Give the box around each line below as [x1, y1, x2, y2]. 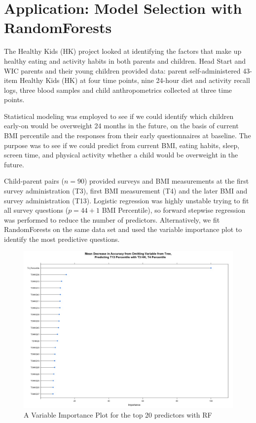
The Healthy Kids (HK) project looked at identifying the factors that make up [4, 46, 242, 56]
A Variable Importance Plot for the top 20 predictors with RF [24, 410, 212, 420]
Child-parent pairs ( [4, 176, 64, 186]
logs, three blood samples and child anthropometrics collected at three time [4, 84, 232, 95]
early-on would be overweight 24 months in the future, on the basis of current [4, 120, 239, 131]
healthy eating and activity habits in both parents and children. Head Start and [4, 55, 246, 66]
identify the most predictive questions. [4, 234, 120, 244]
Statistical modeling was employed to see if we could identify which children [4, 111, 234, 121]
